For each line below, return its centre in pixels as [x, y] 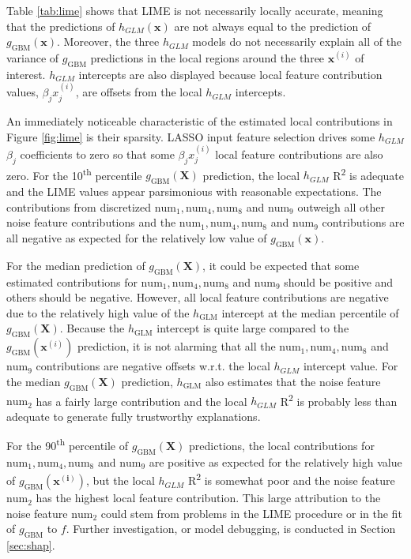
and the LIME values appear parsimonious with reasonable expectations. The [194, 191]
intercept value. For [351, 366]
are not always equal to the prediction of [273, 26]
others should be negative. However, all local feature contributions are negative [198, 297]
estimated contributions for [72, 281]
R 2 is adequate [368, 174]
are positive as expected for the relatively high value [275, 461]
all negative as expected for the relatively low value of [137, 238]
